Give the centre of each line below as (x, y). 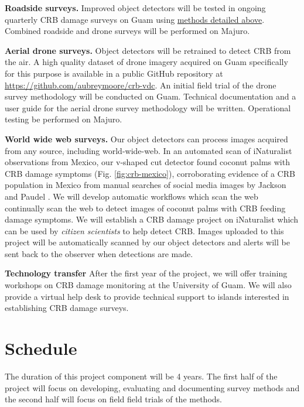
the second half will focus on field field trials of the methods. (113, 399)
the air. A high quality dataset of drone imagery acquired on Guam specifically (146, 62)
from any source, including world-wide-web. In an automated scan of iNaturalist (148, 150)
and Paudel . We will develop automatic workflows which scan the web (131, 196)
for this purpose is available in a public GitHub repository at (114, 73)
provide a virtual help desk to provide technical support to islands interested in (147, 296)
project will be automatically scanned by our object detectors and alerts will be (147, 242)
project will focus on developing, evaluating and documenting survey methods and (152, 387)
